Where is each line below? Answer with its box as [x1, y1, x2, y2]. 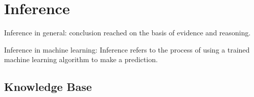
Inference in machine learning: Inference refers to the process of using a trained [4, 44, 250, 55]
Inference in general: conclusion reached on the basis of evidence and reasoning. [4, 27, 251, 38]
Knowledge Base [4, 79, 92, 94]
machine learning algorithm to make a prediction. [4, 54, 158, 65]
